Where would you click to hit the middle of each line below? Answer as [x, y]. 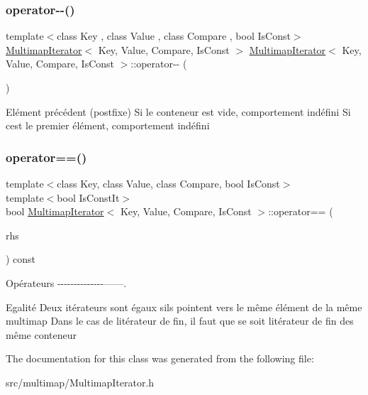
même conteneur [41, 334]
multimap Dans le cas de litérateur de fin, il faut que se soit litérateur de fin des [180, 321]
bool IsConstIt [88, 197]
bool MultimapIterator [55, 211]
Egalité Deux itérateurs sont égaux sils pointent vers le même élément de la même [184, 307]
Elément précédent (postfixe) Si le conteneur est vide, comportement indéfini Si [178, 111]
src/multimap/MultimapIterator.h [80, 382]
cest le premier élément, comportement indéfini [108, 125]
